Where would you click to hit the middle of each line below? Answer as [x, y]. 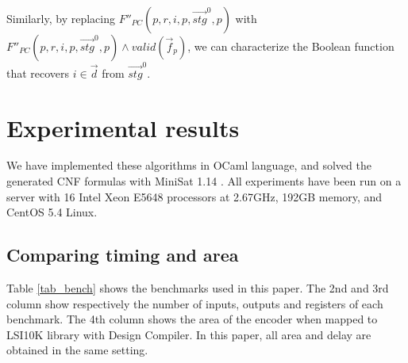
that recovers [38, 73]
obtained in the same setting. [77, 350]
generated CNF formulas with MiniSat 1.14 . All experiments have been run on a [204, 181]
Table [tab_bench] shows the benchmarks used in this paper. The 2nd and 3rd [198, 288]
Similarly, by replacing [61, 18]
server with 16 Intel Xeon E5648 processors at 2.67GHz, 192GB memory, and [194, 196]
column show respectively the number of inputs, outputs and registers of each [195, 303]
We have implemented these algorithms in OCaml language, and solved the [189, 165]
